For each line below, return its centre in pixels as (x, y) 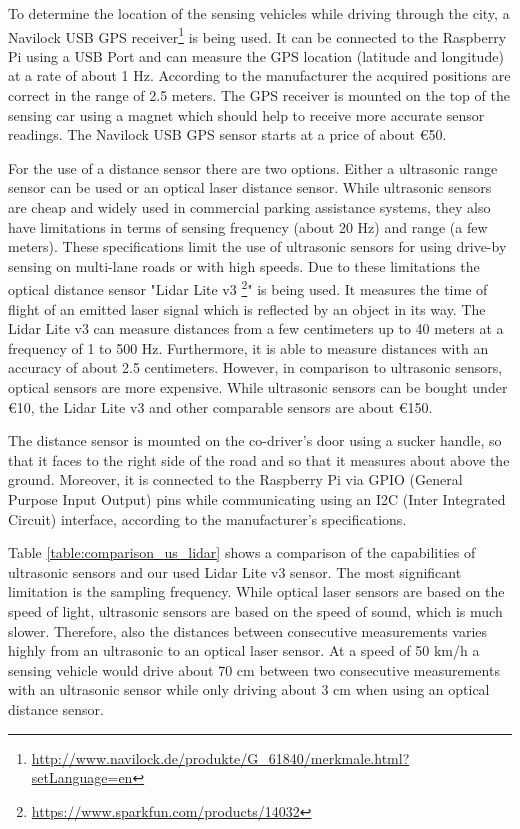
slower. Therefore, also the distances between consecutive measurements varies (248, 630)
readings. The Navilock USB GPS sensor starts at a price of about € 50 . (227, 134)
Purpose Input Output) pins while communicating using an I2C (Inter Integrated (257, 498)
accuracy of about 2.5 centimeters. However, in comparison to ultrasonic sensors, (255, 367)
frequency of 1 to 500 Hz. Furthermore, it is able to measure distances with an (248, 347)
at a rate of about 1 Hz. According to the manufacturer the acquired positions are (259, 75)
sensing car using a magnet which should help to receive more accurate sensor (246, 114)
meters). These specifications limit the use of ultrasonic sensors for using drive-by (257, 246)
